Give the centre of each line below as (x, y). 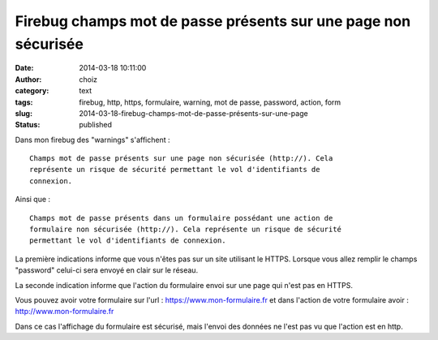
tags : (24, 102)
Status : (28, 125)
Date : (24, 68)
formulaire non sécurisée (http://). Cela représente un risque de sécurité (186, 230)
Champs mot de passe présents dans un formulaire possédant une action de (181, 218)
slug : (24, 113)
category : (32, 91)
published (96, 125)
